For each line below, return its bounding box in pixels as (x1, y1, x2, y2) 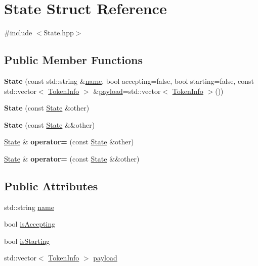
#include (4, 27, 32, 38)
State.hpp (44, 27, 74, 38)
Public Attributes (4, 178, 98, 193)
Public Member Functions (4, 52, 143, 68)
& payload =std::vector (93, 85, 161, 96)
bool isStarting (4, 235, 50, 246)
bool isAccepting (4, 219, 56, 229)
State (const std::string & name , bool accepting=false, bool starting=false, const (4, 75, 254, 86)
